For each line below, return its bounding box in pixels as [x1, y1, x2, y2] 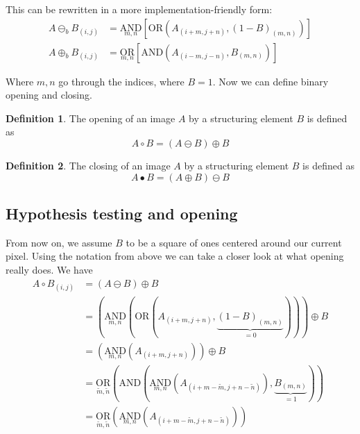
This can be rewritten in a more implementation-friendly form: [6, 2, 273, 16]
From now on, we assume [6, 235, 112, 249]
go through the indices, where [58, 74, 185, 88]
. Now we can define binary [212, 74, 329, 88]
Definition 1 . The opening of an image [6, 110, 175, 125]
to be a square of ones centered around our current [126, 235, 342, 249]
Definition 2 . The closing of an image [6, 158, 171, 173]
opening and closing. [6, 87, 92, 102]
